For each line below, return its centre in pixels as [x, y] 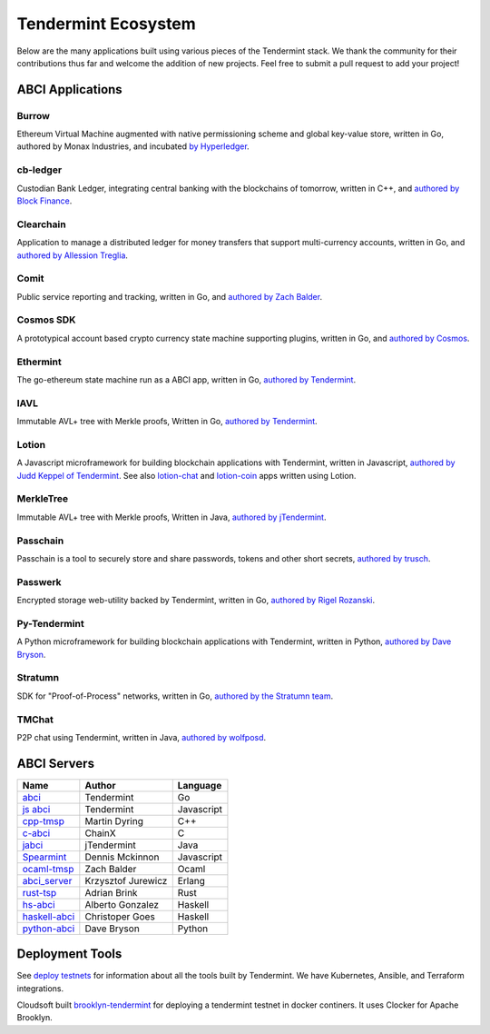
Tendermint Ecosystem [107, 24]
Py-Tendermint [51, 623]
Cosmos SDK [46, 320]
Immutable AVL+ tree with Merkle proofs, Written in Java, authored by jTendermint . [171, 517]
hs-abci [39, 904]
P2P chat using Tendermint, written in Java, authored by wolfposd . [142, 737]
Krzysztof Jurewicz [126, 880]
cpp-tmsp [44, 820]
